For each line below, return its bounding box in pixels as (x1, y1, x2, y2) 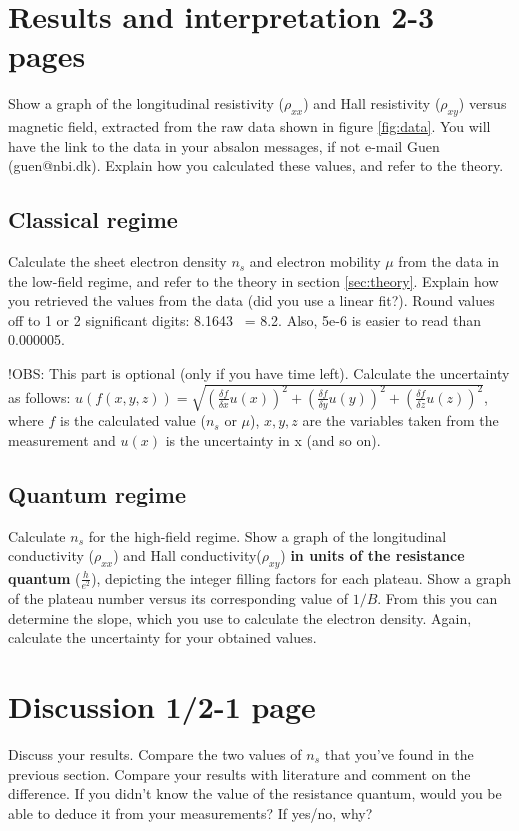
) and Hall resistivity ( (303, 93, 441, 114)
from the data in (398, 251, 500, 272)
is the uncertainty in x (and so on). (165, 429, 381, 450)
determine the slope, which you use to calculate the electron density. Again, (8, 607, 472, 628)
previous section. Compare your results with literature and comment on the (8, 763, 471, 784)
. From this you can (377, 588, 498, 609)
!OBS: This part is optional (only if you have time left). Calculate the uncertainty (8, 363, 510, 384)
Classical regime (8, 204, 178, 235)
